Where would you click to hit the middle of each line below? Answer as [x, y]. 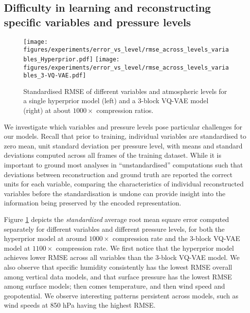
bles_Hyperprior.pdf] [58, 59]
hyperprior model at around [45, 238]
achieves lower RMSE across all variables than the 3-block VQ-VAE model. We [122, 257]
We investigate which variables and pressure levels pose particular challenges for [123, 126]
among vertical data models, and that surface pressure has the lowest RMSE [118, 276]
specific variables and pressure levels [98, 22]
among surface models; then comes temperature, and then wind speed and [115, 286]
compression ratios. [125, 110]
